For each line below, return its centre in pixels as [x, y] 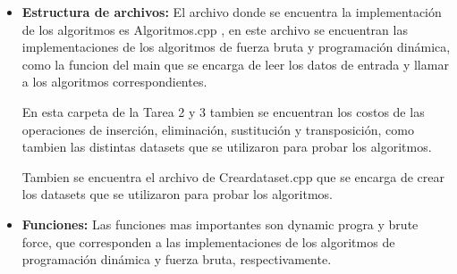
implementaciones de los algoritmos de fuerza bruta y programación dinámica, [236, 47]
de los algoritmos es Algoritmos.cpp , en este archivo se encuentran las [215, 29]
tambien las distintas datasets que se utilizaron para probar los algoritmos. [227, 147]
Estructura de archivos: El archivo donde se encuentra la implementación [232, 12]
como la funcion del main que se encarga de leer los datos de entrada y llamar [235, 64]
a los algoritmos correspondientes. [114, 82]
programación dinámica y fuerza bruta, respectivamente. [177, 259]
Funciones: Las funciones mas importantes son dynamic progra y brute [220, 224]
